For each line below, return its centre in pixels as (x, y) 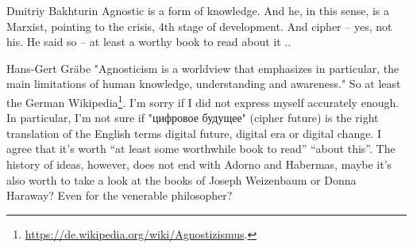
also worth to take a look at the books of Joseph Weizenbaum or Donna (181, 179)
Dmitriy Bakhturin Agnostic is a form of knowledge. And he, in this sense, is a (198, 10)
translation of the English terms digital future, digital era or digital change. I (194, 133)
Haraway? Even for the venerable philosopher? (120, 195)
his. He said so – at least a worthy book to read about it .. (149, 42)
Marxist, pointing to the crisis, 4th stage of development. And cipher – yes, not (199, 26)
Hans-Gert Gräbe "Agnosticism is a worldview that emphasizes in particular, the (203, 68)
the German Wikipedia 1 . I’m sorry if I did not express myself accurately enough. (203, 101)
